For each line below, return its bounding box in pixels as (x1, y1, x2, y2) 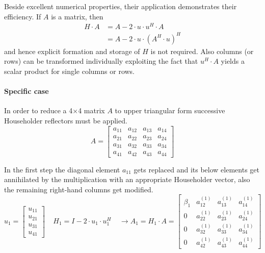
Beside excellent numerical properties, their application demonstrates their (4, 1, 237, 11)
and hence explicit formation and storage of (4, 45, 140, 56)
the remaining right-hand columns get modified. (4, 184, 153, 194)
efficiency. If (4, 11, 41, 21)
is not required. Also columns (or (150, 45, 254, 56)
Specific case (4, 86, 49, 96)
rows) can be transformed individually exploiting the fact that (4, 56, 198, 66)
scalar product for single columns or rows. (4, 66, 135, 77)
